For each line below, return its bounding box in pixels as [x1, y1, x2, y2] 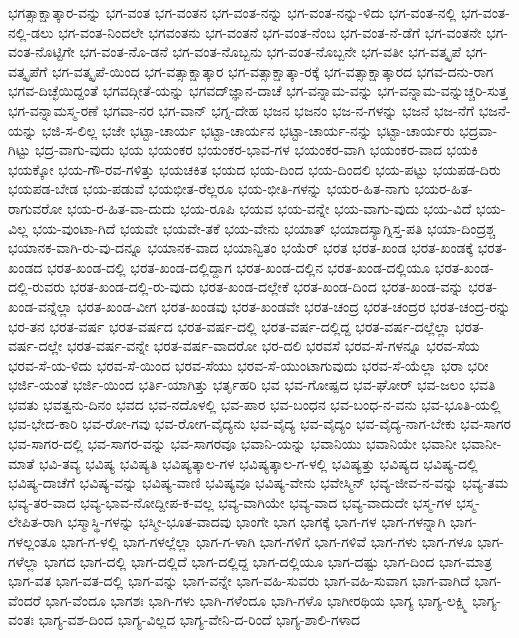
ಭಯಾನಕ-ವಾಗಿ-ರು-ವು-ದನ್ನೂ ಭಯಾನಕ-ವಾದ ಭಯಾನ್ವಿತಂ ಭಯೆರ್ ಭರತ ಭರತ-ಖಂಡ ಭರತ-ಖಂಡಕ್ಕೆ [8, 237, 474, 258]
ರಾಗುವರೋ [8, 197, 63, 218]
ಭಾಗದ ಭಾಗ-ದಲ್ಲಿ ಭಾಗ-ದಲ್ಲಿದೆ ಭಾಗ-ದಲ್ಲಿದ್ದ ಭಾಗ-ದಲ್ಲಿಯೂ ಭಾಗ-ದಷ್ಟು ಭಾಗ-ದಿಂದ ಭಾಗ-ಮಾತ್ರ [44, 550, 492, 571]
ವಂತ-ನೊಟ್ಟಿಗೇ [8, 41, 75, 62]
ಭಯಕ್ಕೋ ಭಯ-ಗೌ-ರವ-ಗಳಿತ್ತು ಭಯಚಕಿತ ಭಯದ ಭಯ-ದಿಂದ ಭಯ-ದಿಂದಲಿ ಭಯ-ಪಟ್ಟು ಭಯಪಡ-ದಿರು [8, 158, 501, 179]
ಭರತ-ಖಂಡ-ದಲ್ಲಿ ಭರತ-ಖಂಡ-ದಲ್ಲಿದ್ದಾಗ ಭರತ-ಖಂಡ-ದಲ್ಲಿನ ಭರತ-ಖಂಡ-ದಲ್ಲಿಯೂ [47, 256, 431, 277]
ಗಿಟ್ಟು [8, 139, 31, 160]
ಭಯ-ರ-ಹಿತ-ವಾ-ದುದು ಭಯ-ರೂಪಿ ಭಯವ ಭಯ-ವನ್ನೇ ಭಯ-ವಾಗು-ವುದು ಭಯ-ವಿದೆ [66, 197, 472, 218]
